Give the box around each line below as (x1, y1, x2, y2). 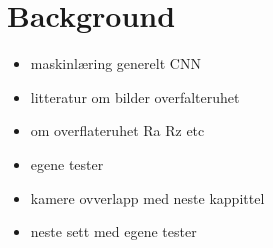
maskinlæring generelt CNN (30, 53, 201, 74)
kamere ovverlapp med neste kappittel (30, 187, 265, 208)
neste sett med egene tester (30, 221, 197, 242)
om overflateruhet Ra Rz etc (30, 120, 205, 141)
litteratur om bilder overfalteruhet (30, 86, 240, 107)
